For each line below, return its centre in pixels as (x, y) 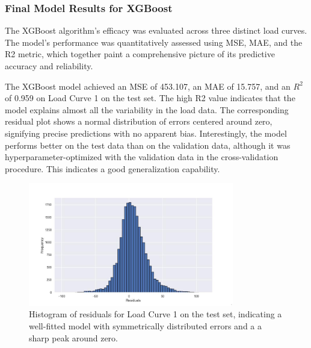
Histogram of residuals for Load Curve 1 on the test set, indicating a (155, 314)
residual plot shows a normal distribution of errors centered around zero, (139, 121)
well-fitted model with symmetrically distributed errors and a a (145, 326)
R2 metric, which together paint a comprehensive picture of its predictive (140, 54)
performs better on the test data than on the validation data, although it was (148, 145)
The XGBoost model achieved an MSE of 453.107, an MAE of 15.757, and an (148, 86)
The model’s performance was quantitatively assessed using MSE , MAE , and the (154, 42)
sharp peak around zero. (73, 337)
